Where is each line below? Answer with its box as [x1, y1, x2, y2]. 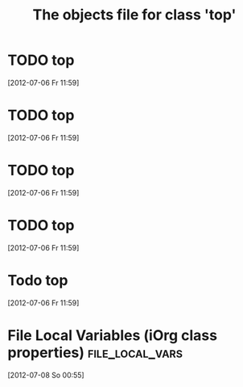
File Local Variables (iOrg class [7, 326, 218, 344]
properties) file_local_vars [7, 343, 183, 361]
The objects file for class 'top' [32, 6, 237, 24]
